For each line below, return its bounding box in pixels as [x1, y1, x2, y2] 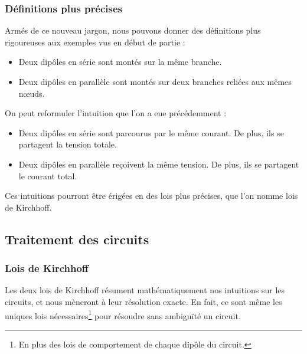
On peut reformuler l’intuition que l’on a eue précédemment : [5, 107, 227, 119]
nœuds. [18, 87, 45, 99]
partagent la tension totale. [18, 138, 117, 150]
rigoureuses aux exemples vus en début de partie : [5, 35, 185, 48]
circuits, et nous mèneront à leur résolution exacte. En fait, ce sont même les [5, 295, 282, 307]
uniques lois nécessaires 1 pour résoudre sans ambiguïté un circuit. [5, 307, 241, 322]
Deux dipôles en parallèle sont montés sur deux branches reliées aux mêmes [18, 76, 292, 87]
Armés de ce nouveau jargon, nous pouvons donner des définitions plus [5, 24, 261, 37]
